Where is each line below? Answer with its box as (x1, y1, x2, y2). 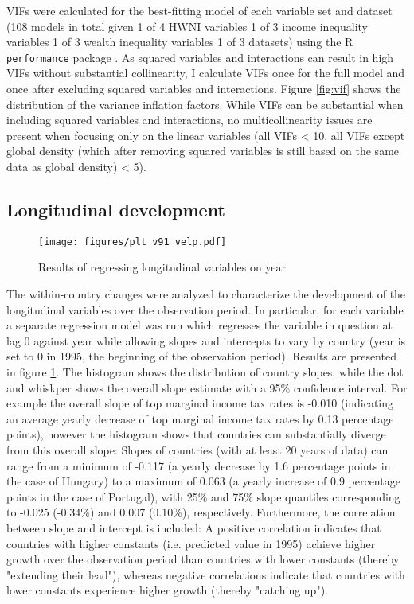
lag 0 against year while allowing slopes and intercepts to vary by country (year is (6, 332, 406, 349)
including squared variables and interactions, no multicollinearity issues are (6, 111, 373, 128)
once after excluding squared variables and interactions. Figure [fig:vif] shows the (6, 80, 401, 97)
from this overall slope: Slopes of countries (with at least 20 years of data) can (6, 441, 389, 458)
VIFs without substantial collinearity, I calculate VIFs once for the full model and (6, 64, 405, 81)
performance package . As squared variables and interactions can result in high (6, 49, 394, 65)
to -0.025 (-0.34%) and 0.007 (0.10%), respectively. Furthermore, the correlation (6, 504, 396, 520)
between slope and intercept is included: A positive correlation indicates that (6, 519, 381, 536)
